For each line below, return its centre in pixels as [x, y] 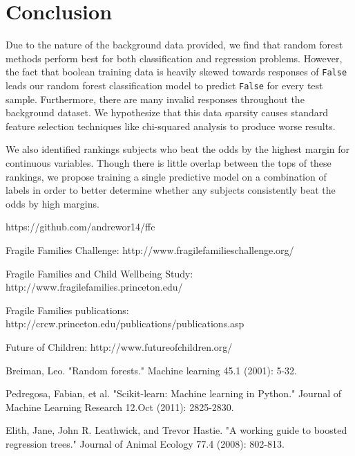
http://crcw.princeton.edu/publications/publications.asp [125, 323]
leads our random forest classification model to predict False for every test [164, 85]
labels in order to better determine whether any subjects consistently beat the [171, 190]
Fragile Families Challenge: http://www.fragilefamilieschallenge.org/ [150, 249]
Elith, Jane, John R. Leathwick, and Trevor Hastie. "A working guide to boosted [176, 430]
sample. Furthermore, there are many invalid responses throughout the [155, 99]
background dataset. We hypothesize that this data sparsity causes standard [167, 112]
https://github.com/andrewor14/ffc [80, 227]
